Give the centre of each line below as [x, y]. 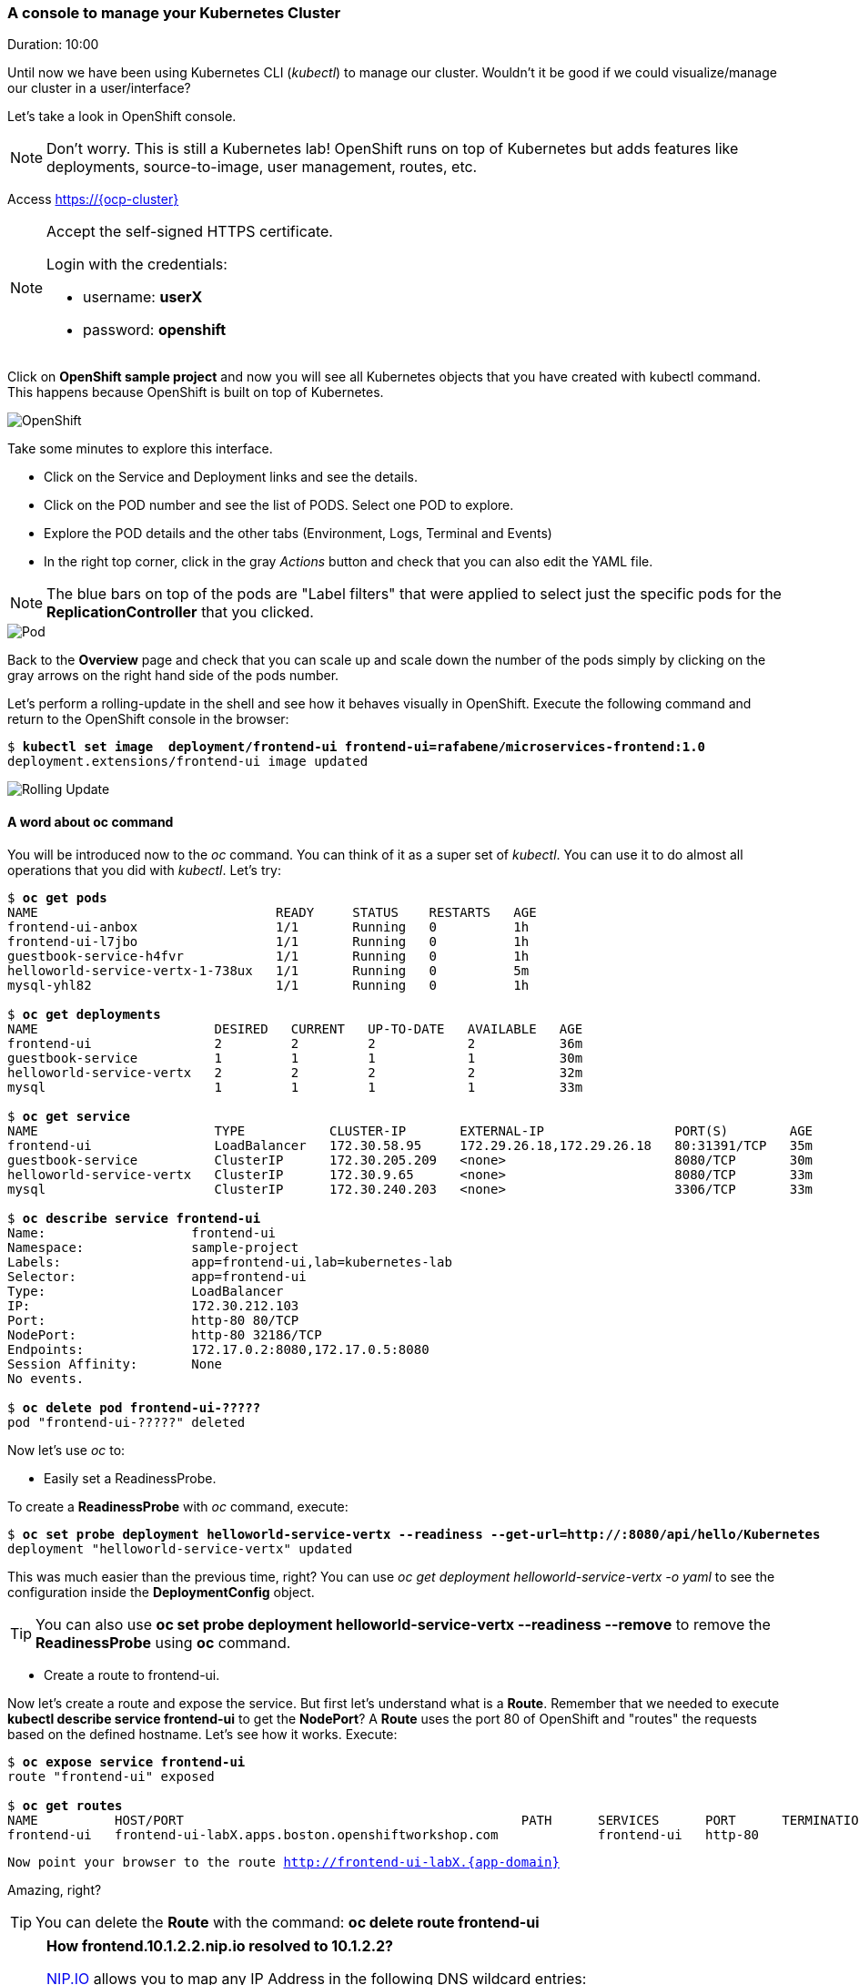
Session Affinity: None [115, 1364]
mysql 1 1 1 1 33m [295, 1087]
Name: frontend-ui [142, 1232]
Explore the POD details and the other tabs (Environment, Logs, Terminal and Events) [298, 534]
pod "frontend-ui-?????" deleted [126, 1422]
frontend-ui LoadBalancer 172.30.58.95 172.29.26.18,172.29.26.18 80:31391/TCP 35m [410, 1145]
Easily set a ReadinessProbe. [130, 1478]
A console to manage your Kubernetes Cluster [174, 13]
